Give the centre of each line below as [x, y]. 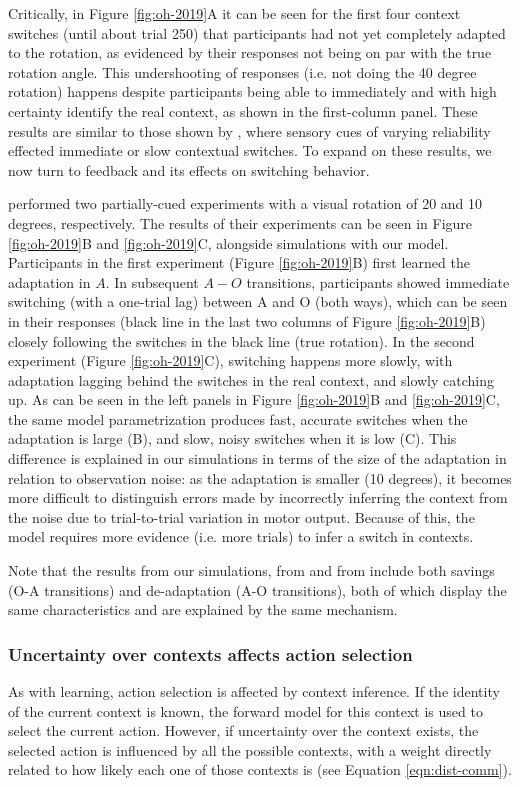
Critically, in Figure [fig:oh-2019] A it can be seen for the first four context [234, 13]
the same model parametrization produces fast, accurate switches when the [238, 418]
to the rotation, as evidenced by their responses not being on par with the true [250, 52]
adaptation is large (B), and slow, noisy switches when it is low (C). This [232, 438]
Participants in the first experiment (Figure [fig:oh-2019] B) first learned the [239, 262]
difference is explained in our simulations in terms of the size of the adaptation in [257, 458]
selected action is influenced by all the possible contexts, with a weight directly [250, 749]
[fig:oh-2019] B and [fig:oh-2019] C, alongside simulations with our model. [228, 242]
